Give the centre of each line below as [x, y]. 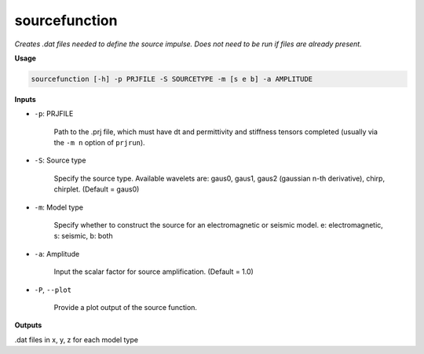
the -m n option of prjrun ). [99, 143]
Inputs [26, 99]
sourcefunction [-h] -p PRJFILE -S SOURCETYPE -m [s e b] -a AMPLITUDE [172, 79]
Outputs [28, 325]
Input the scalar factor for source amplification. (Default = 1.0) [154, 272]
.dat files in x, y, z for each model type [77, 339]
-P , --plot [53, 290]
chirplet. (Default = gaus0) [97, 189]
